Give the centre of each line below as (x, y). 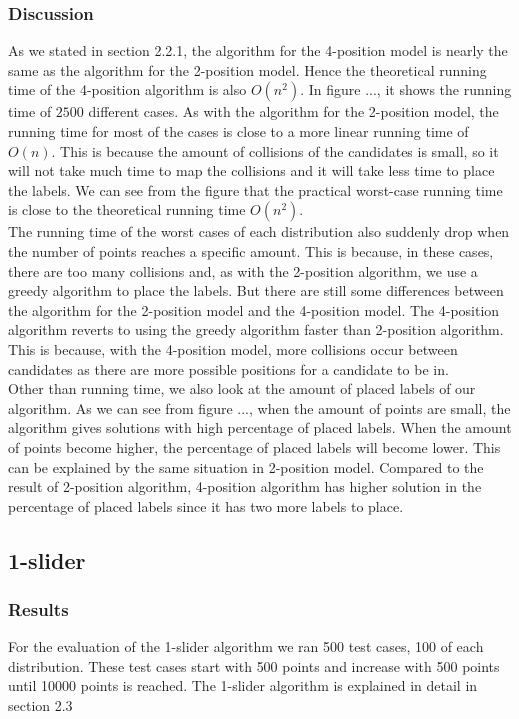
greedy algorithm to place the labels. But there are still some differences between (256, 290)
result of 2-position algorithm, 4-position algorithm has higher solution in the (245, 486)
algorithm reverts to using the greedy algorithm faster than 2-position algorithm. (256, 329)
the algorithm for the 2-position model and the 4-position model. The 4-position (254, 309)
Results (38, 608)
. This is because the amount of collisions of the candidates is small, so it (275, 150)
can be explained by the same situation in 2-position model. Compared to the (246, 466)
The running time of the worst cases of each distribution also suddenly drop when (259, 231)
